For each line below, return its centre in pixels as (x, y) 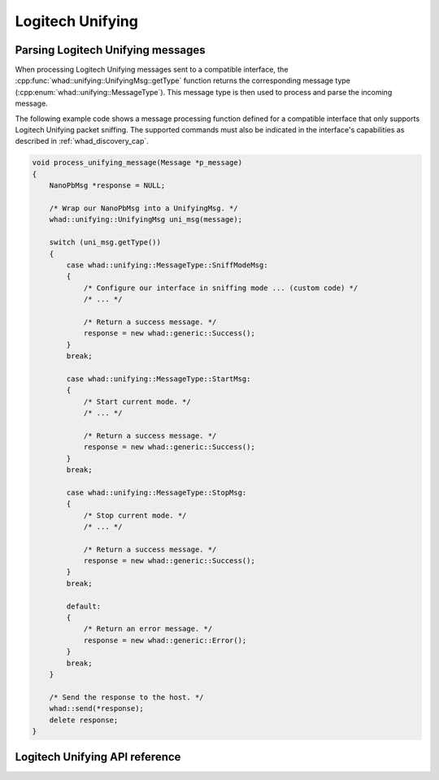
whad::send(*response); (96, 708)
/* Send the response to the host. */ (126, 697)
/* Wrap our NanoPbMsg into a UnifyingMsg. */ (144, 208)
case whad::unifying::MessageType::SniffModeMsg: (167, 265)
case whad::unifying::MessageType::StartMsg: (159, 379)
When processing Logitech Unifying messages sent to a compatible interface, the (152, 70)
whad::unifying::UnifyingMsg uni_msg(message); (146, 220)
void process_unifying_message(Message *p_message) (137, 163)
